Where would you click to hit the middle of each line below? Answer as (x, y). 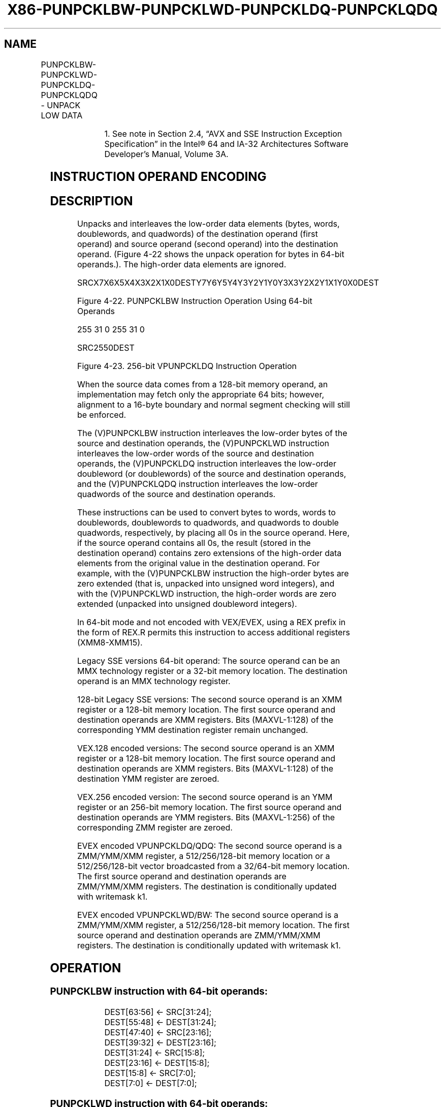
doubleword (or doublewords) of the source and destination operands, (212, 474)
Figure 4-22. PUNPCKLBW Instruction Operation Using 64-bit (195, 301)
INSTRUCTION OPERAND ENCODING (158, 176)
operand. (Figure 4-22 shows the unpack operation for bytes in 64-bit (211, 254)
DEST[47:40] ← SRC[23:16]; (158, 1032)
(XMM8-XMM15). (110, 643)
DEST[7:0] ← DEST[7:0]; (151, 1083)
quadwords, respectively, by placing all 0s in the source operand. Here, (213, 533)
